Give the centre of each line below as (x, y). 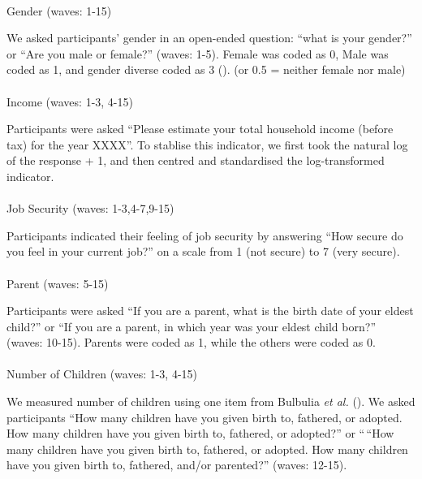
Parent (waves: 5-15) (58, 283)
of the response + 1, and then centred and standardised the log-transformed (196, 160)
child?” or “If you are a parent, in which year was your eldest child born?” (191, 326)
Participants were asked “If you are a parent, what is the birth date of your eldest (210, 311)
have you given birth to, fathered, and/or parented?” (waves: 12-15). (177, 465)
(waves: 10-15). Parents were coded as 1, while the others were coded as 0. (191, 342)
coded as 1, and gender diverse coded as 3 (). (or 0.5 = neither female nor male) (206, 69)
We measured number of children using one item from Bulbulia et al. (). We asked (211, 401)
